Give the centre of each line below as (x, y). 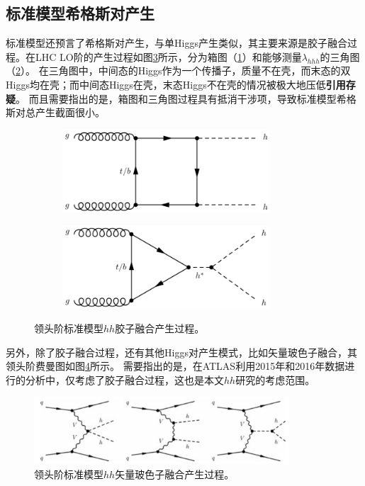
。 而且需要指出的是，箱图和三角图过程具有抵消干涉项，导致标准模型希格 (186, 98)
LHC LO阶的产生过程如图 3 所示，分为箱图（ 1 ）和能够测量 (168, 56)
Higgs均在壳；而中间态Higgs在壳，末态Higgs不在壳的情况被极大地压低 (166, 84)
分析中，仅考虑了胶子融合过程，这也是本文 (124, 379)
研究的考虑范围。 (275, 379)
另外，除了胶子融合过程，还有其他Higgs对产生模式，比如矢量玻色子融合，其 (181, 352)
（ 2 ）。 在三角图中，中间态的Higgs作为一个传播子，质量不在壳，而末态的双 (178, 70)
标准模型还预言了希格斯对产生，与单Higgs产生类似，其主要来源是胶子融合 (176, 43)
